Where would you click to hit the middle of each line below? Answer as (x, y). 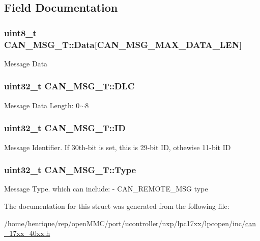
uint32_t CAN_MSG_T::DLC (69, 86)
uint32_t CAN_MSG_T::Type (70, 170)
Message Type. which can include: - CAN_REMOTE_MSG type (106, 189)
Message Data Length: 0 (42, 105)
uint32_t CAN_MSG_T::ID (65, 128)
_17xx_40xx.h (27, 233)
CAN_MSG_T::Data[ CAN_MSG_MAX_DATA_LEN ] (123, 44)
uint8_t (20, 32)
